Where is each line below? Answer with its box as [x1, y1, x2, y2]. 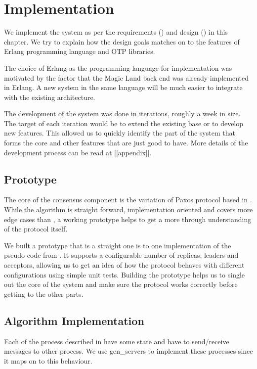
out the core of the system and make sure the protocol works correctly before [4, 279, 238, 289]
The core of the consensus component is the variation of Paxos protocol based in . [4, 194, 252, 205]
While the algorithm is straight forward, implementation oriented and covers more [4, 204, 253, 215]
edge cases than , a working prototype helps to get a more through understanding [4, 214, 252, 224]
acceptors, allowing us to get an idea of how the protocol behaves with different [4, 260, 245, 270]
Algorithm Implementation [4, 313, 144, 328]
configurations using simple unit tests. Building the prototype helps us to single [4, 269, 245, 279]
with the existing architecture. [4, 92, 95, 102]
